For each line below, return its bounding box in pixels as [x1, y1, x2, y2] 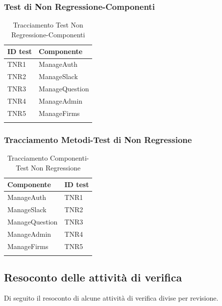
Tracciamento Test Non [13, 20, 83, 30]
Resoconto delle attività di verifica [4, 270, 182, 285]
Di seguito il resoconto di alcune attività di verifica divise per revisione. [4, 293, 219, 303]
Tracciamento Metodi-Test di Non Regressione [4, 133, 192, 145]
